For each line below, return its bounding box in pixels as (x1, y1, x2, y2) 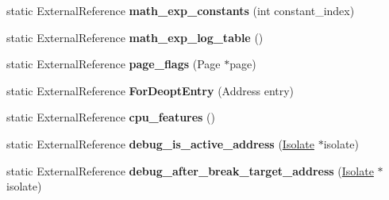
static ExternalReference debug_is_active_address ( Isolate (6, 135, 314, 152)
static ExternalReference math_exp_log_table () (6, 29, 264, 45)
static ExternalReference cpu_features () (6, 109, 216, 125)
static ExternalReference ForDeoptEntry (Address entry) (6, 82, 295, 98)
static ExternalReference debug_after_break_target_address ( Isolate (6, 162, 374, 179)
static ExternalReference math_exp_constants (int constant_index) (6, 2, 355, 18)
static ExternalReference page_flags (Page (6, 56, 221, 72)
